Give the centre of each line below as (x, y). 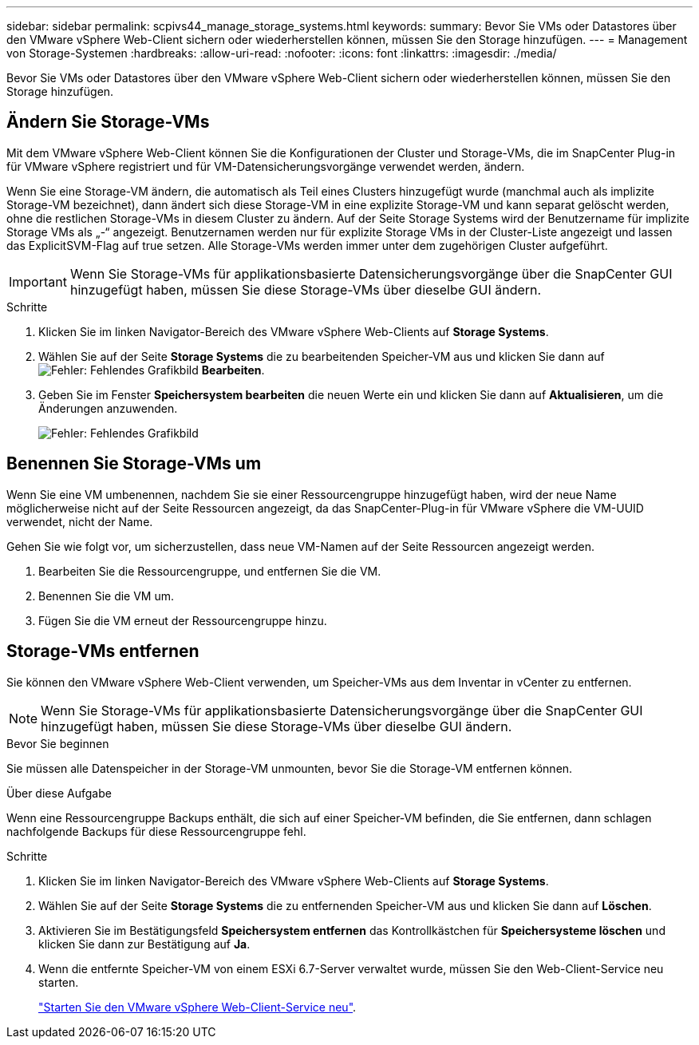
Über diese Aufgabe (59, 793)
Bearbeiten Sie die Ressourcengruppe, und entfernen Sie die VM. (210, 571)
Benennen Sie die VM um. (107, 596)
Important (38, 281)
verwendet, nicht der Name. (80, 521)
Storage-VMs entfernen (103, 651)
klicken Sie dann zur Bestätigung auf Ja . (144, 944)
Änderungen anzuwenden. (108, 408)
